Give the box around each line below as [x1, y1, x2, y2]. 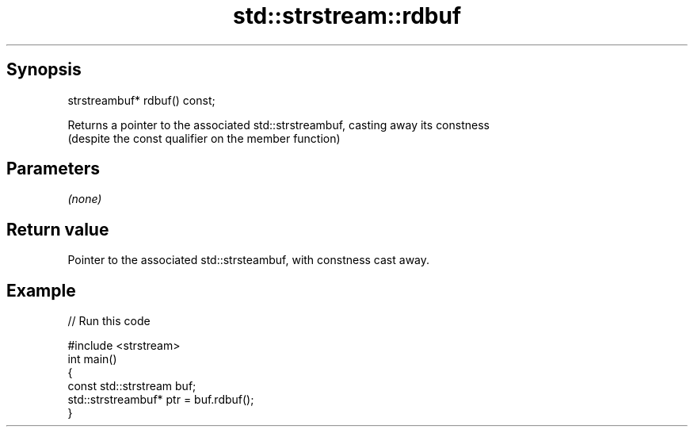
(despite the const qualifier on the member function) [67, 131, 341, 145]
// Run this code [67, 314, 151, 328]
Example [6, 280, 76, 301]
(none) [67, 192, 102, 206]
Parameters [6, 159, 100, 179]
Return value [6, 219, 109, 239]
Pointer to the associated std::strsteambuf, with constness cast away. [67, 253, 430, 267]
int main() [67, 352, 117, 366]
